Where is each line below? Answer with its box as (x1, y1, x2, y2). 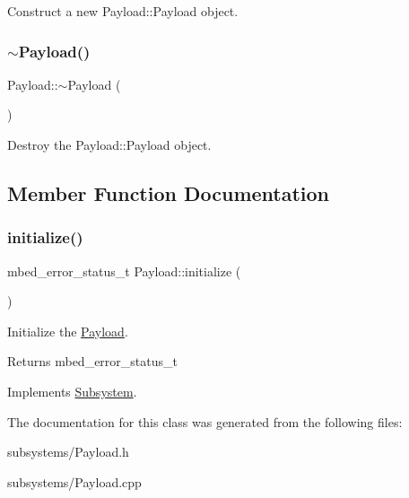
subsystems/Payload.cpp (7, 472, 142, 491)
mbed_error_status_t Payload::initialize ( (7, 261, 241, 280)
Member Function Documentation (7, 179, 330, 206)
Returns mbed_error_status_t (7, 352, 178, 371)
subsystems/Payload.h (7, 442, 129, 461)
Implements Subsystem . (7, 381, 137, 400)
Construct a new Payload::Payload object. (7, 2, 239, 20)
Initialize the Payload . (7, 321, 128, 340)
